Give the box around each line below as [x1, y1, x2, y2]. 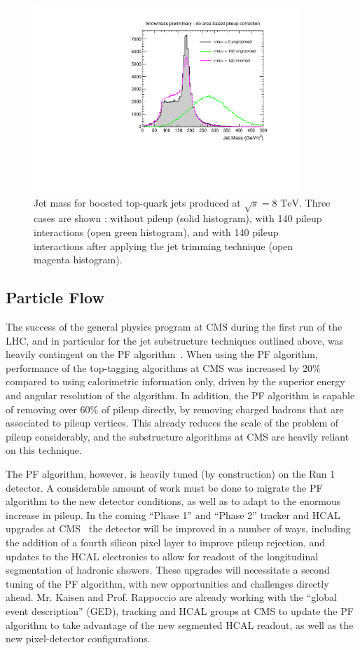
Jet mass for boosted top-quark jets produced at [34, 195, 241, 209]
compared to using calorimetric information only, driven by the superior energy [6, 374, 345, 389]
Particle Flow [6, 286, 104, 308]
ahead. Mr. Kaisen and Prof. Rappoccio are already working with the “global [6, 590, 337, 604]
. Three [298, 195, 331, 209]
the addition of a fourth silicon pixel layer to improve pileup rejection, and [6, 534, 326, 549]
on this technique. [6, 443, 82, 457]
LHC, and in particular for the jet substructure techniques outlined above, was [6, 333, 344, 347]
